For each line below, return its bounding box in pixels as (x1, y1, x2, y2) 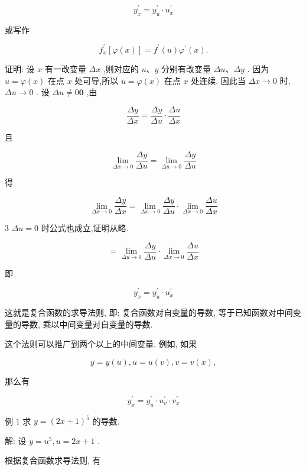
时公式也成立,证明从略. (41, 222, 129, 234)
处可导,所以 (74, 74, 119, 86)
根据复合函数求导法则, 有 (5, 454, 101, 466)
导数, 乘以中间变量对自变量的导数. (21, 317, 153, 330)
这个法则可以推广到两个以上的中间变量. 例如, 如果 (5, 338, 197, 350)
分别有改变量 (161, 62, 211, 74)
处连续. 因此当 (191, 74, 246, 86)
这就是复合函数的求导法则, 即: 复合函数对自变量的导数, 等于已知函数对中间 (5, 306, 293, 319)
